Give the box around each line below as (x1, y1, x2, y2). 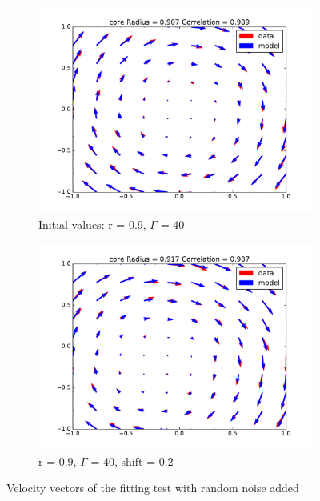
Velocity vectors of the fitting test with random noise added (6, 479, 299, 496)
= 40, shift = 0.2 (90, 452, 174, 469)
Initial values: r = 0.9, (38, 215, 146, 232)
